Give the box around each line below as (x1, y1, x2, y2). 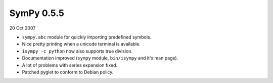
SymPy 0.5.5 (9, 7, 64, 18)
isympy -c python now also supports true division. (22, 48, 133, 54)
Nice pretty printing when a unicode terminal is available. (22, 41, 141, 47)
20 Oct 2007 (9, 25, 36, 31)
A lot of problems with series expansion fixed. (22, 62, 117, 68)
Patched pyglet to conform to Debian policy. (22, 69, 114, 75)
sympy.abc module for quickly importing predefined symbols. (22, 34, 152, 40)
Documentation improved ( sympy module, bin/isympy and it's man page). (22, 55, 178, 61)
